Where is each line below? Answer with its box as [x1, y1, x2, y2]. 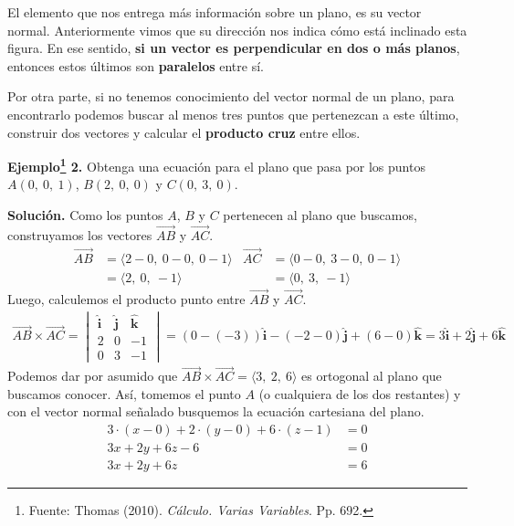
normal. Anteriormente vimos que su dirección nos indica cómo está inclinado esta [7, 20, 467, 39]
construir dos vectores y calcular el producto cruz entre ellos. [7, 122, 361, 142]
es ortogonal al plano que [301, 366, 442, 385]
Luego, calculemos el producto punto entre [7, 289, 246, 308]
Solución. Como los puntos [7, 205, 163, 224]
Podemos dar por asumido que [7, 366, 178, 385]
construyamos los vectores [7, 225, 152, 244]
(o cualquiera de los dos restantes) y [258, 384, 461, 403]
